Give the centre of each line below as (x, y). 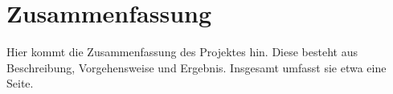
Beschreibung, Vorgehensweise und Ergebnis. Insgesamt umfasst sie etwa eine (196, 67)
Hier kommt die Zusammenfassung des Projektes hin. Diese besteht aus (182, 52)
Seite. (20, 83)
